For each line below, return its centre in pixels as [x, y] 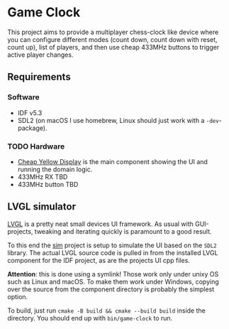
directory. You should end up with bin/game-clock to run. [90, 318]
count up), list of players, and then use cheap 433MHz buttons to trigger [113, 47]
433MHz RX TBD [43, 177]
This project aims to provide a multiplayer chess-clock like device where [113, 32]
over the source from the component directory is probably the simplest [111, 289]
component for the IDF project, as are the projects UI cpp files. [99, 260]
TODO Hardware [36, 146]
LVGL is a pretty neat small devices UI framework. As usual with [100, 224]
